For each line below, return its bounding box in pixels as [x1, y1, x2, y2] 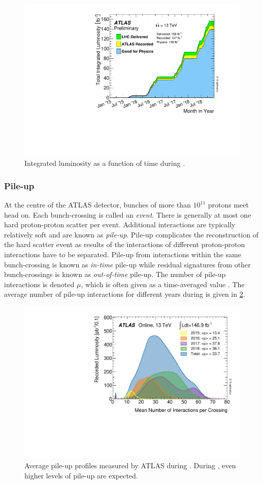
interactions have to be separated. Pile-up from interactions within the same [4, 249, 241, 260]
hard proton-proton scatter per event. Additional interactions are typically [4, 219, 236, 230]
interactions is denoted [4, 279, 75, 289]
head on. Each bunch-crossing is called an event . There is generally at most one [4, 209, 251, 220]
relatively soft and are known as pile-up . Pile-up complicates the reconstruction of [4, 229, 259, 239]
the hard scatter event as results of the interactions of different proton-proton [4, 239, 245, 250]
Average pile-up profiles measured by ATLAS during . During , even [24, 460, 236, 471]
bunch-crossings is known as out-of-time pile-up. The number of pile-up [4, 269, 226, 280]
